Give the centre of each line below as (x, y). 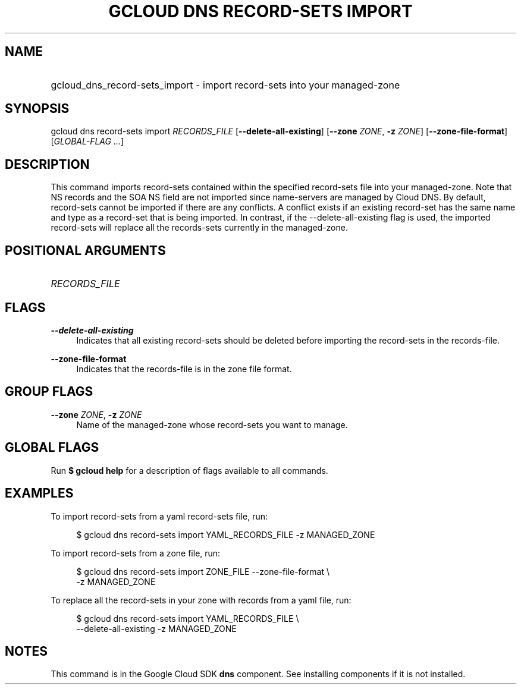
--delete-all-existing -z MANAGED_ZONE (156, 628)
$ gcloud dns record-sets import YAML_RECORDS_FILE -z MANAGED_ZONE (226, 534)
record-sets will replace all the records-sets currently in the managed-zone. (199, 228)
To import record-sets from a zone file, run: (136, 553)
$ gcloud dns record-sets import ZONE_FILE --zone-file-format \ (203, 571)
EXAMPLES (39, 493)
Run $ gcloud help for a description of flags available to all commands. (189, 470)
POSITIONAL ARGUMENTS (85, 250)
